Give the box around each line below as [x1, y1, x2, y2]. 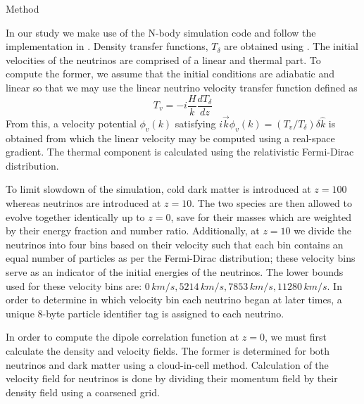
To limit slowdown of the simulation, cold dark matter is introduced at [6, 182, 311, 196]
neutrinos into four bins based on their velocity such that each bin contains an [6, 236, 344, 251]
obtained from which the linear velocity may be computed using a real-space [6, 130, 335, 145]
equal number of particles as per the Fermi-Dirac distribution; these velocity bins [6, 251, 356, 265]
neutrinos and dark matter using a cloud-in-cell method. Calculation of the [6, 357, 329, 372]
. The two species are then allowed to [192, 196, 352, 210]
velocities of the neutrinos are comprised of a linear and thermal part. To [6, 52, 321, 67]
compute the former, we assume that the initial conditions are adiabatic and [6, 66, 335, 81]
